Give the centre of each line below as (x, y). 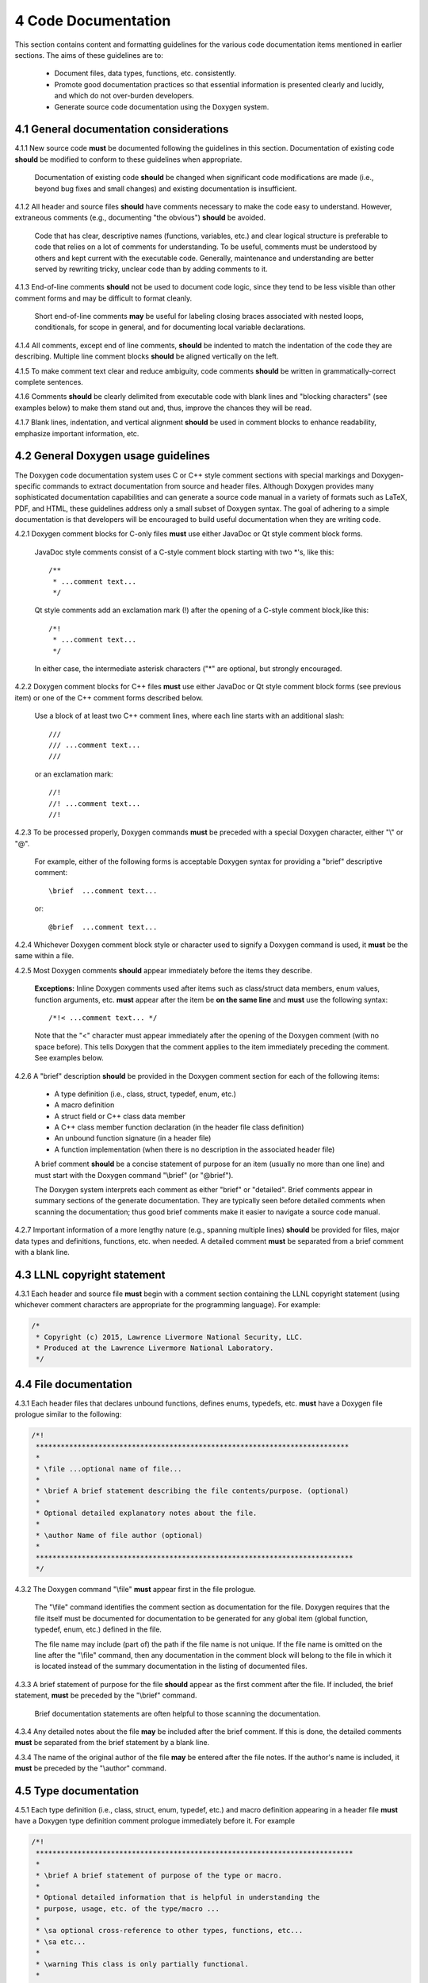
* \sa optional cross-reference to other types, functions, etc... (170, 1931)
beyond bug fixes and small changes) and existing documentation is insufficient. (166, 188)
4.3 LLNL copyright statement (90, 1274)
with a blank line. (42, 1252)
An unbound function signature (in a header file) (133, 1138)
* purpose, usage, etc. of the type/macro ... (128, 1908)
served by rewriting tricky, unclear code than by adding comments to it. (151, 269)
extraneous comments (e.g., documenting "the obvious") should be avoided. (140, 217)
